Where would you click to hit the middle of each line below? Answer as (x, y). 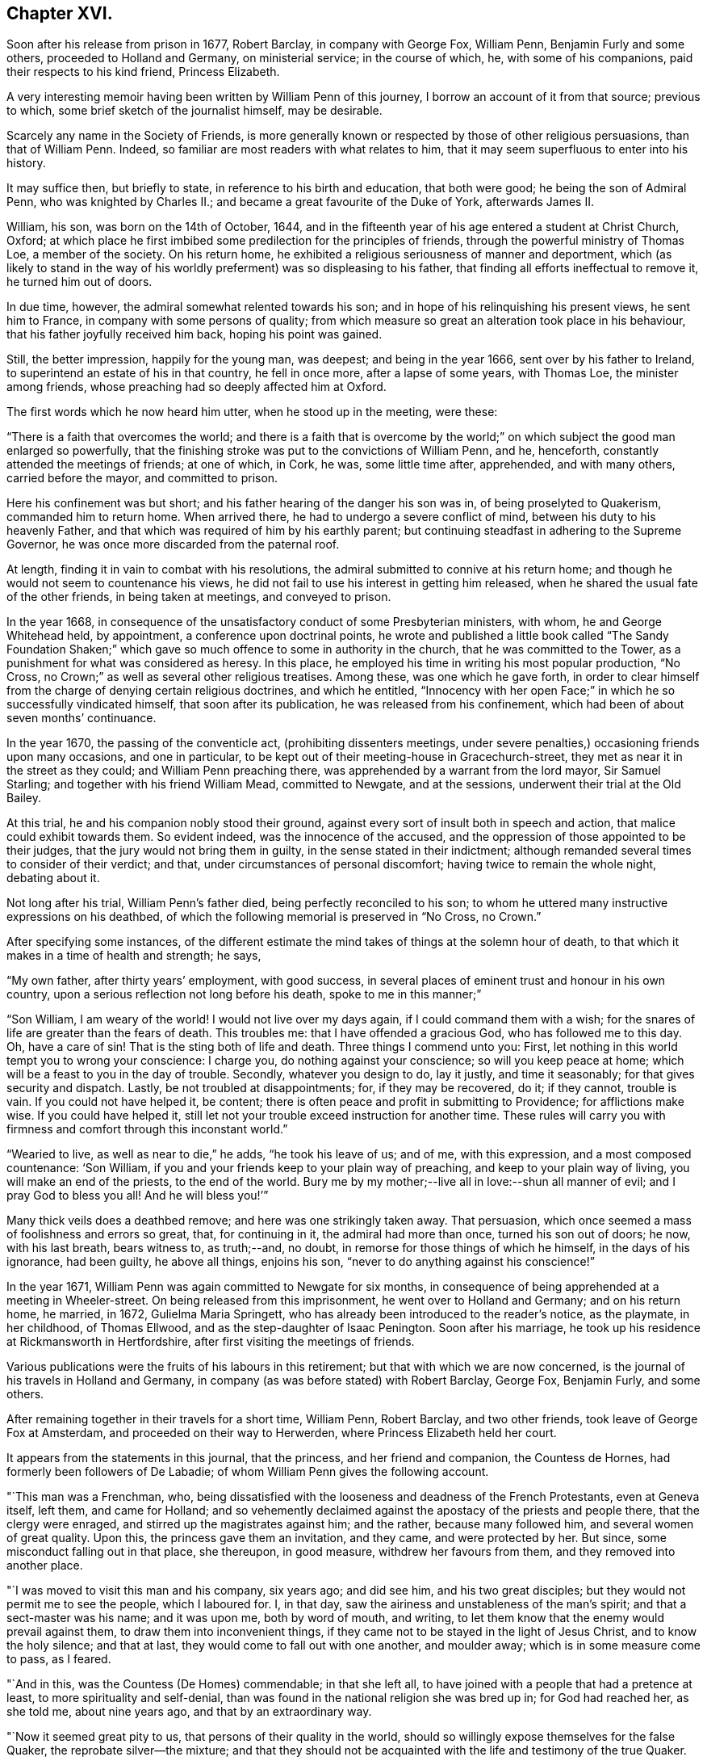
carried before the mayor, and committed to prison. (142, 478)
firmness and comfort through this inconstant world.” (147, 1129)
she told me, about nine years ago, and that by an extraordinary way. (189, 1712)
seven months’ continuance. (82, 718)
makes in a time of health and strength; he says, (134, 956)
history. (26, 163)
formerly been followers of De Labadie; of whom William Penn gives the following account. (248, 1472)
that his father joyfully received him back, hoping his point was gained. (195, 334)
